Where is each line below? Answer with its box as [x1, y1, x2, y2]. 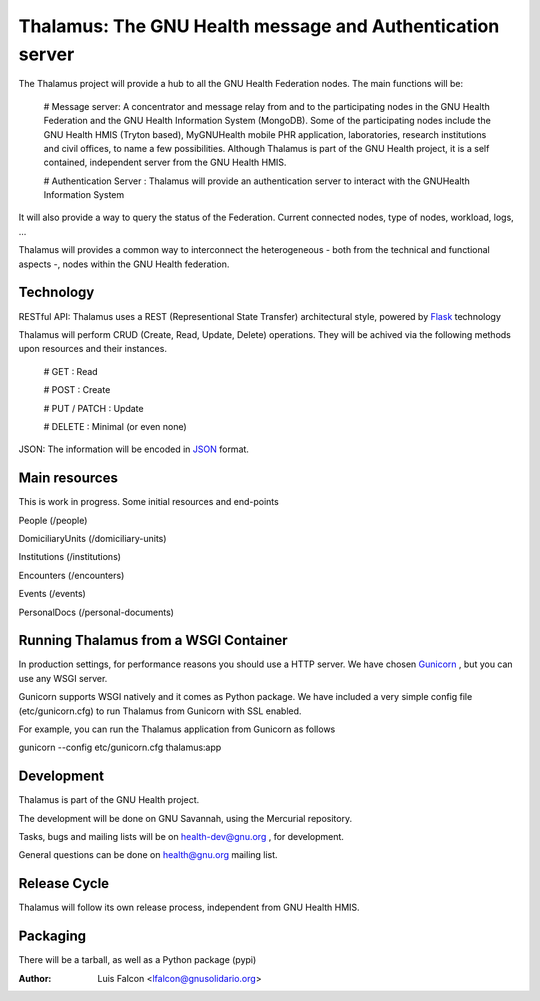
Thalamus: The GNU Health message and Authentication [18, 15, 500, 37]
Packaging [18, 928, 87, 945]
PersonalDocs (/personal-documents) [18, 606, 175, 618]
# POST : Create [43, 384, 111, 396]
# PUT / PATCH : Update [43, 402, 144, 414]
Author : [18, 972, 52, 984]
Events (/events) [18, 588, 87, 600]
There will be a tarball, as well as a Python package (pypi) [18, 954, 257, 966]
